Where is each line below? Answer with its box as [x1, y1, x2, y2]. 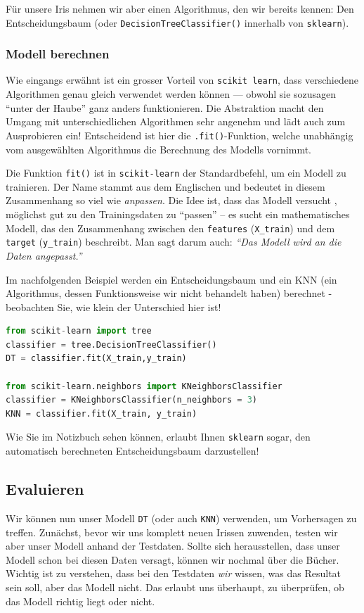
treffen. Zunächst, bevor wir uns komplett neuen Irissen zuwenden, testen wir [6, 524, 338, 539]
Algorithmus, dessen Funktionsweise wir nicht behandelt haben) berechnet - [6, 286, 332, 301]
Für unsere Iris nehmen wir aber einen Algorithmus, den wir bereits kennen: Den [6, 1, 354, 15]
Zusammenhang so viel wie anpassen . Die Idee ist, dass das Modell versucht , [6, 193, 337, 208]
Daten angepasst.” [6, 248, 82, 263]
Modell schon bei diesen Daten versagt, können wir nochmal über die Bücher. [6, 552, 339, 567]
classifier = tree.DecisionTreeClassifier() [6, 339, 217, 350]
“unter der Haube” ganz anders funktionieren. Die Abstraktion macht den [6, 100, 324, 115]
